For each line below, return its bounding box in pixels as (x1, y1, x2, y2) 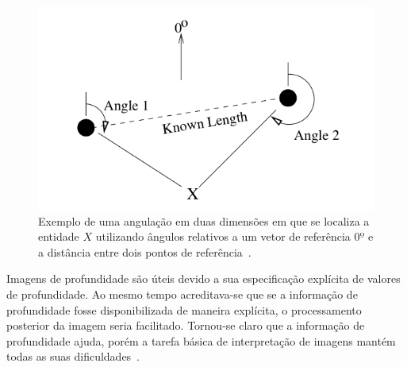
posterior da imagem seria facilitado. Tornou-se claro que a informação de (6, 317, 365, 334)
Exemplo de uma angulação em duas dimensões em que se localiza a (38, 212, 370, 229)
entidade (38, 228, 79, 245)
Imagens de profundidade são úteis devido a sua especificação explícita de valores (6, 270, 401, 287)
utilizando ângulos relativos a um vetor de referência (95, 228, 351, 245)
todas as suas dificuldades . (6, 348, 140, 365)
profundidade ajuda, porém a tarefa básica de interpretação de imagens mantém (6, 332, 396, 349)
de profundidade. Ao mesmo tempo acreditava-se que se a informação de (6, 285, 358, 302)
